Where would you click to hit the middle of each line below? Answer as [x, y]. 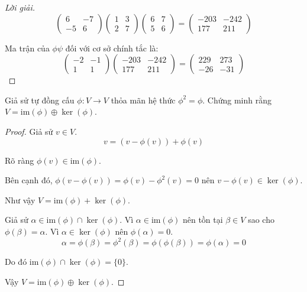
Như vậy [20, 199]
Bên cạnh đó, [29, 180]
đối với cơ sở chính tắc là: [112, 48]
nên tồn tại [203, 220]
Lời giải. [20, 7]
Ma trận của [27, 48]
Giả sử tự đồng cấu [40, 100]
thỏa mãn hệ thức [143, 100]
